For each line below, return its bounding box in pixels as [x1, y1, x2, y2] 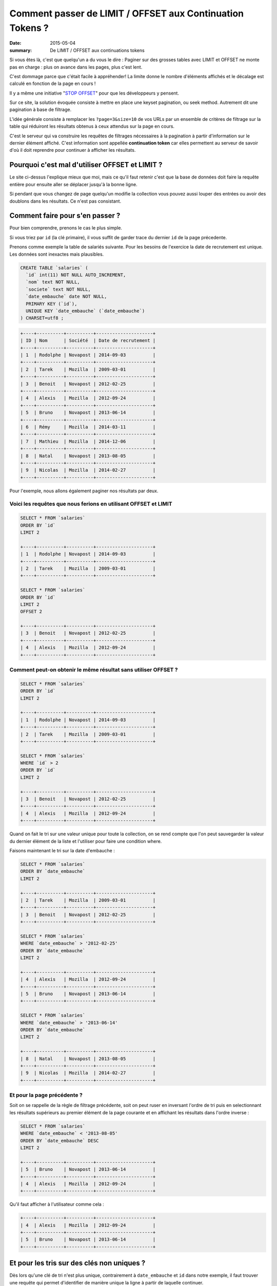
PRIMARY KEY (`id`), [26, 301, 77, 307]
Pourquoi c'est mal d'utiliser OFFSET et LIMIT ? [9, 160, 163, 169]
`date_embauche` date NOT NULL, [26, 294, 107, 299]
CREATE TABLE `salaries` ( [20, 265, 88, 271]
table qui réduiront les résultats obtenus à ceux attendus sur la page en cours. [9, 123, 174, 130]
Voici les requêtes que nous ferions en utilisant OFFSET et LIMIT [9, 501, 173, 508]
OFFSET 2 [20, 609, 43, 615]
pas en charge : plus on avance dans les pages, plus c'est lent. [9, 64, 143, 70]
